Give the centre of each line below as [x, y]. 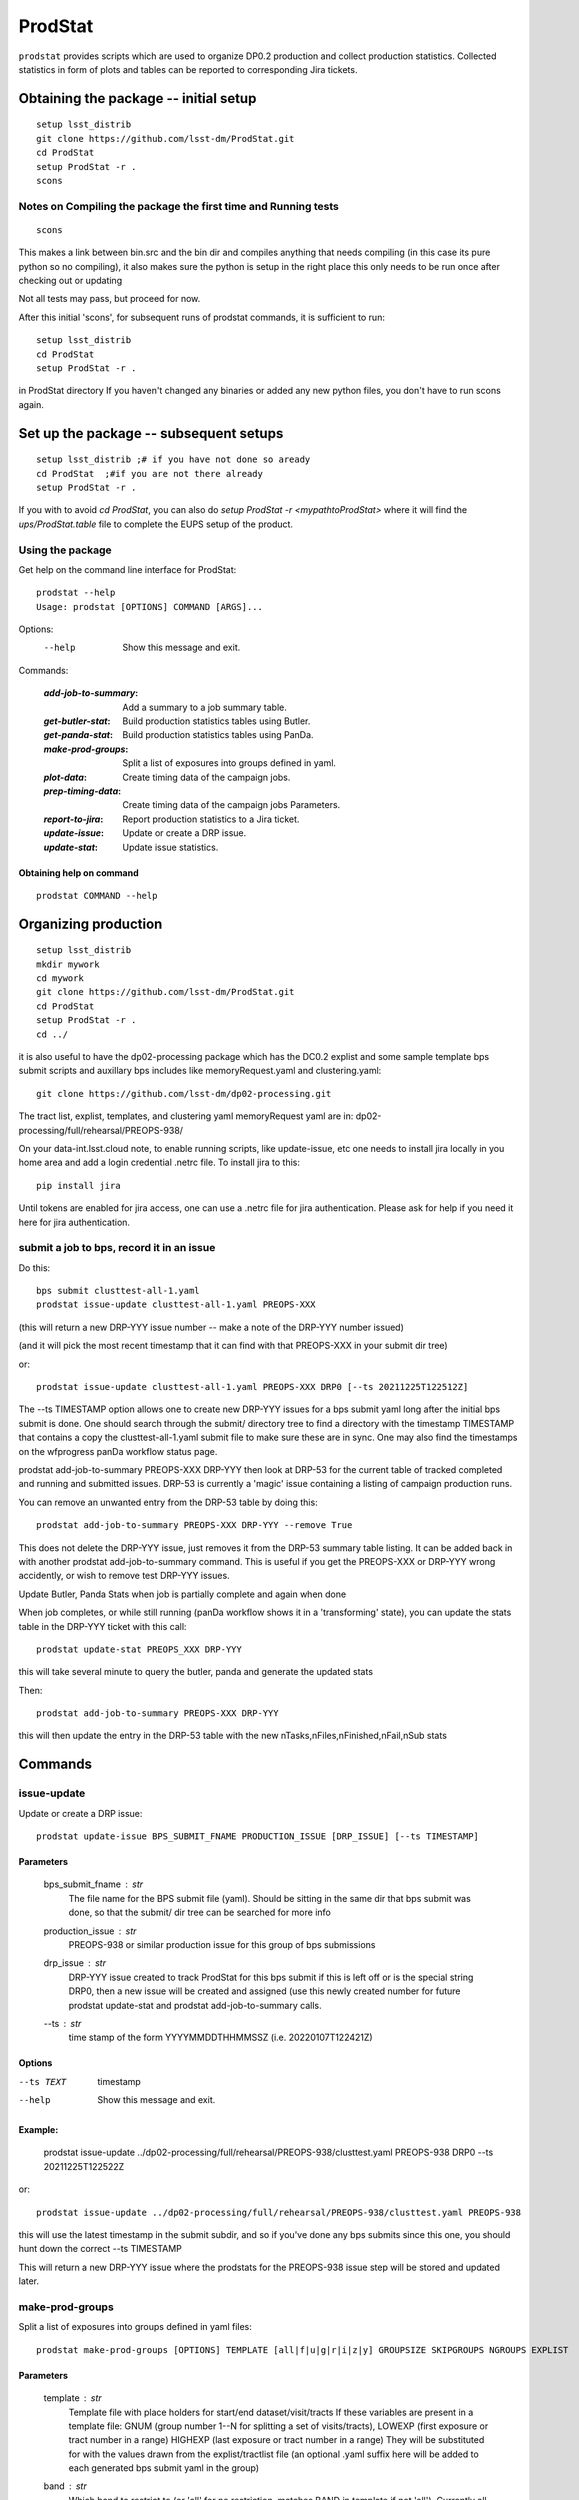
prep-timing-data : [82, 791]
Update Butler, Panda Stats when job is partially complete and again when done [182, 1594]
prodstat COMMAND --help [97, 895]
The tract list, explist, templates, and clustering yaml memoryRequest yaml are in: [186, 1116]
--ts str [62, 2023]
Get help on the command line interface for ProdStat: [127, 569]
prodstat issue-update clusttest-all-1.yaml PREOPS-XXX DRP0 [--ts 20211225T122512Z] [252, 1387]
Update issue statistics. [170, 847]
